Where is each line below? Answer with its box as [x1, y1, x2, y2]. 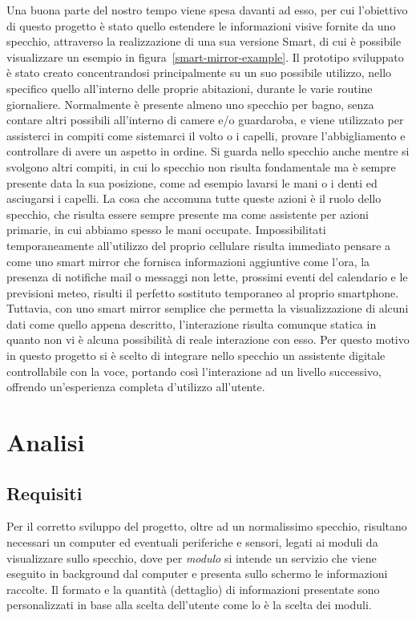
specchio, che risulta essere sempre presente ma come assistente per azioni [6, 205, 369, 222]
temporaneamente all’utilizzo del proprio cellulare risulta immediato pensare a [6, 236, 391, 253]
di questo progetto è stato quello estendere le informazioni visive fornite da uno [6, 17, 396, 34]
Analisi [6, 426, 85, 458]
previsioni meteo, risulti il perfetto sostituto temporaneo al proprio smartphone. [6, 284, 399, 301]
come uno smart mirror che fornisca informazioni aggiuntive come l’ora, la [6, 252, 370, 269]
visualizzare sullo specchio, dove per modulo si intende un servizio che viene [6, 549, 377, 566]
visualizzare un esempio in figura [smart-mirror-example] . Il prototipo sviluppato [6, 48, 404, 65]
